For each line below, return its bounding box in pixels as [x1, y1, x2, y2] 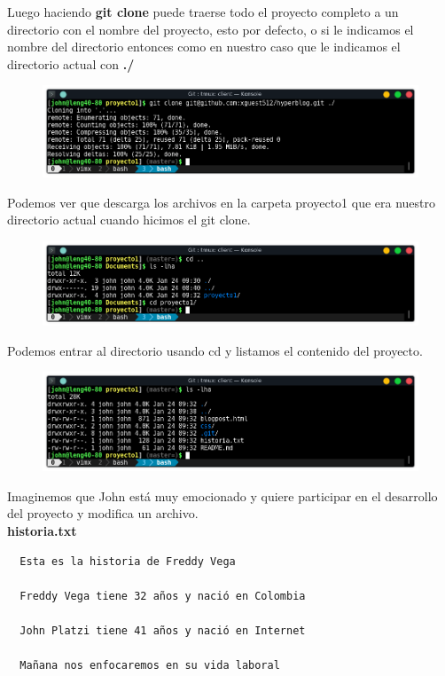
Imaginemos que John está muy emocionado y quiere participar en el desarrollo [7, 486, 438, 505]
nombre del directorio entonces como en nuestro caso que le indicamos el [7, 37, 401, 56]
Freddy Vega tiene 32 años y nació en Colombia [20, 589, 306, 602]
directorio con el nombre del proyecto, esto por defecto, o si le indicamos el [7, 20, 414, 38]
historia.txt [7, 521, 77, 539]
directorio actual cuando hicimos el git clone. [7, 210, 251, 229]
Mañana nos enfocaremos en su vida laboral [20, 659, 280, 672]
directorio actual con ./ [7, 54, 135, 73]
